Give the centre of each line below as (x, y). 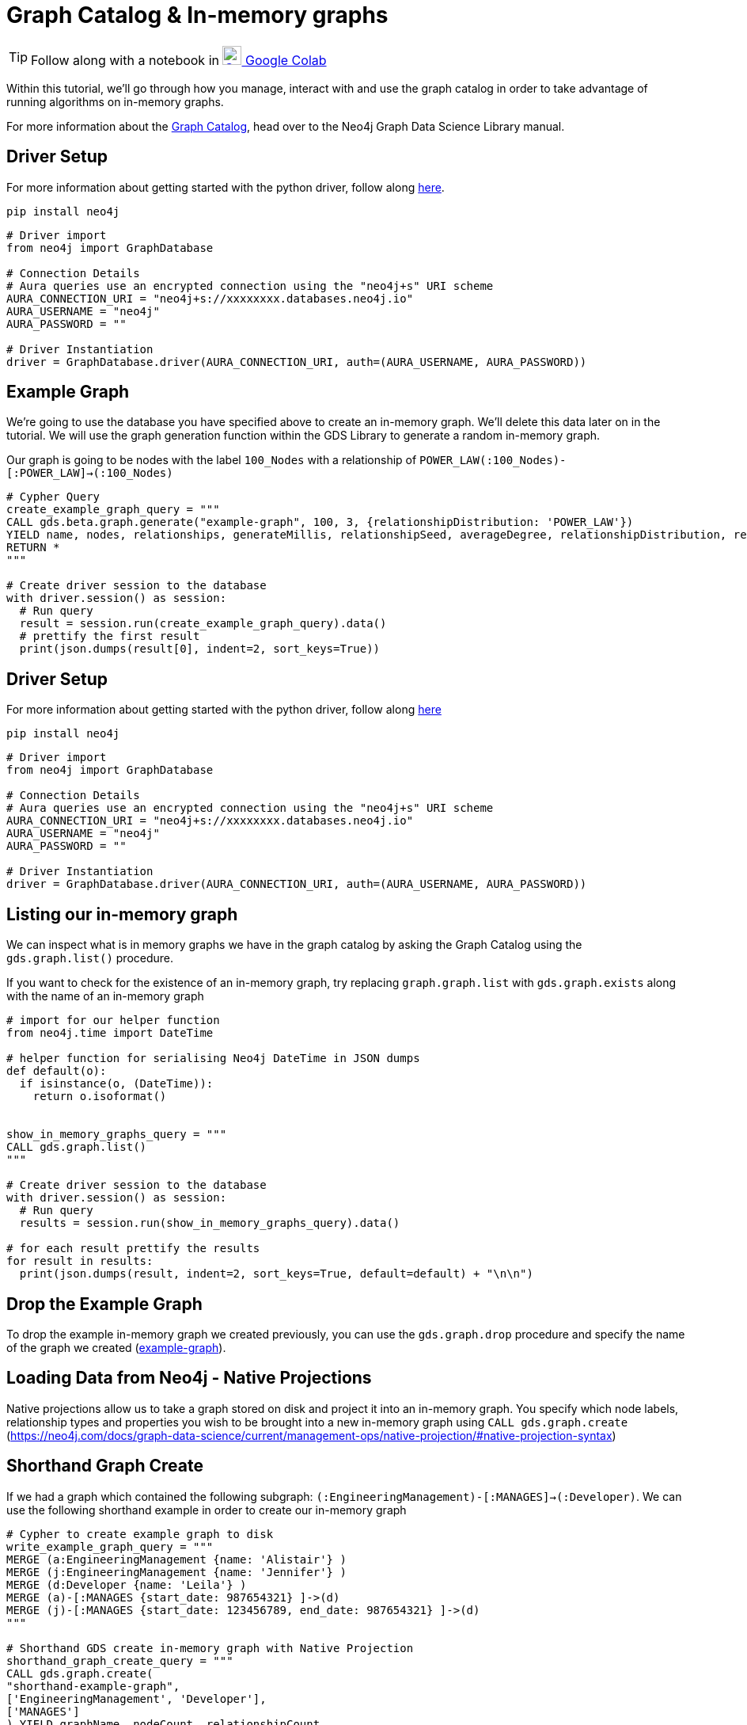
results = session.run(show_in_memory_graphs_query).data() (210, 1223)
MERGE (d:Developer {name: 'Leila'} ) (127, 1584)
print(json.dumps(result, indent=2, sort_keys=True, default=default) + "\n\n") (276, 1274)
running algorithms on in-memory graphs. (115, 101)
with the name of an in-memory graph (105, 996)
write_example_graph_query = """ (110, 1546)
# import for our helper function (113, 1021)
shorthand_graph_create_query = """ (120, 1660)
